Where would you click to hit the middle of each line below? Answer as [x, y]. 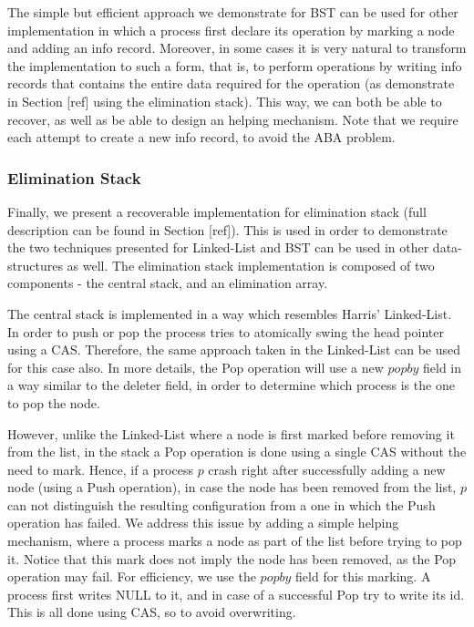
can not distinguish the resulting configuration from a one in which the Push [222, 504]
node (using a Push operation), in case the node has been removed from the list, [232, 487]
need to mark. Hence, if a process [100, 469]
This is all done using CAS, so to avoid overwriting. [152, 612]
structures [35, 265]
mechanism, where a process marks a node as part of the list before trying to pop [235, 541]
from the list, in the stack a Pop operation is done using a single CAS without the [237, 452]
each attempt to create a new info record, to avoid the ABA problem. [201, 137]
